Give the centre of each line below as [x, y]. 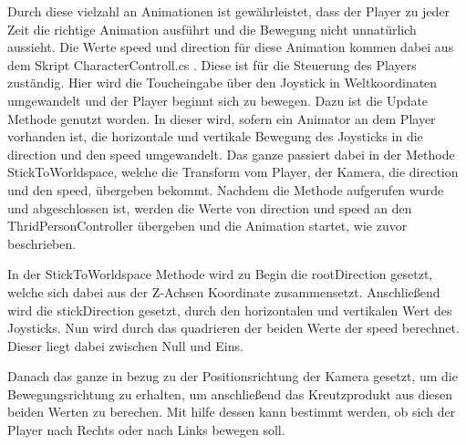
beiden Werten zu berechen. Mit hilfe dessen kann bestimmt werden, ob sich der [232, 412]
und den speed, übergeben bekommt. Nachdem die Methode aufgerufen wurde [226, 189]
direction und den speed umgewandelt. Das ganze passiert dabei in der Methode [231, 154]
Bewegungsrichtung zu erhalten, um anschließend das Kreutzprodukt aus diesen [230, 393]
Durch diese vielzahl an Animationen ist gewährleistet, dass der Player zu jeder [229, 11]
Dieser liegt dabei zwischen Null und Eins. [125, 345]
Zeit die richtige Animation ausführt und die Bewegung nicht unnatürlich [212, 29]
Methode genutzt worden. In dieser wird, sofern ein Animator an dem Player [222, 118]
